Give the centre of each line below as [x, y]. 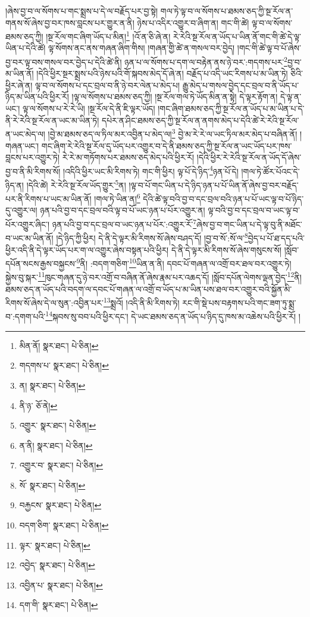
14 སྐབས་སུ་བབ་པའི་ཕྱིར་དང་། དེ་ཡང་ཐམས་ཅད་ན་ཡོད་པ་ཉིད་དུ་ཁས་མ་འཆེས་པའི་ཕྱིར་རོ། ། [173, 316]
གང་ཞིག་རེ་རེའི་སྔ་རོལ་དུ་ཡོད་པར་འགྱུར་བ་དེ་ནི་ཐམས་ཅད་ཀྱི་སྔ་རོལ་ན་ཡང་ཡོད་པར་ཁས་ [167, 145]
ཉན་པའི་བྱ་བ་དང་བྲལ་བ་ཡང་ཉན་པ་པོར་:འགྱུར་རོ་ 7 [124, 223]
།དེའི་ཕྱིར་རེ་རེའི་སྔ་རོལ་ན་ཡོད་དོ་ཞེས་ [249, 157]
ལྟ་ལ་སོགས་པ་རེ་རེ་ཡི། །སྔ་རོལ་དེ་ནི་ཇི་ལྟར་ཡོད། [89, 108]
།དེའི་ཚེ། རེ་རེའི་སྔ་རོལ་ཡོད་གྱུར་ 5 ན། [76, 184]
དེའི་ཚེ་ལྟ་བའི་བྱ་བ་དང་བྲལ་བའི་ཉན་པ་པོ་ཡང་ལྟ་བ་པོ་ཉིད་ [223, 198]
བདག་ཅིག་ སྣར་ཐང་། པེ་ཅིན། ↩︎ [64, 525]
